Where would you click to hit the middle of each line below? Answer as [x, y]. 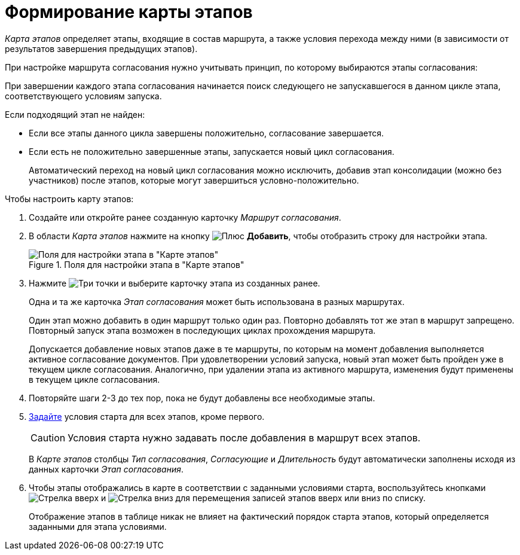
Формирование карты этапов [129, 12]
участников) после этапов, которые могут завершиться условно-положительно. [194, 180]
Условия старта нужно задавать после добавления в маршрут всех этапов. [244, 437]
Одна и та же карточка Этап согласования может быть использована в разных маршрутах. [217, 301]
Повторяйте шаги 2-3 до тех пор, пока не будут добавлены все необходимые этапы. [202, 398]
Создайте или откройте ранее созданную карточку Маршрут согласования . [185, 217]
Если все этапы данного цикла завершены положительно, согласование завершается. [207, 133]
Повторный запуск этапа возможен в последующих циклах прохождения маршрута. [202, 330]
